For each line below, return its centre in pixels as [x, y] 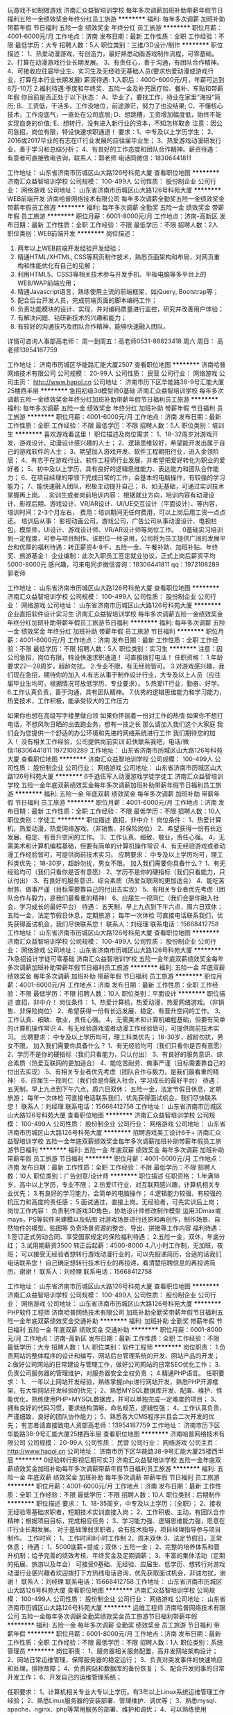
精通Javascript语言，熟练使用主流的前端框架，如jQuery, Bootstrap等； [118, 292]
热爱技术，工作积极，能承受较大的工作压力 [68, 701]
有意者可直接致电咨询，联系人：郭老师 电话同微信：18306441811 [100, 158]
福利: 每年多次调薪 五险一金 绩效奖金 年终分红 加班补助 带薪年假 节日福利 [111, 408]
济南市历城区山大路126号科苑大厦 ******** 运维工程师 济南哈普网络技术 [110, 1608]
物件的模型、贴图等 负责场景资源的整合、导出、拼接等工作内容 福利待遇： [118, 1228]
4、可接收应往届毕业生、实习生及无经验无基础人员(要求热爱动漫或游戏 [107, 71]
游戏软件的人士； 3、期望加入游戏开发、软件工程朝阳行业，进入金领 [116, 451]
